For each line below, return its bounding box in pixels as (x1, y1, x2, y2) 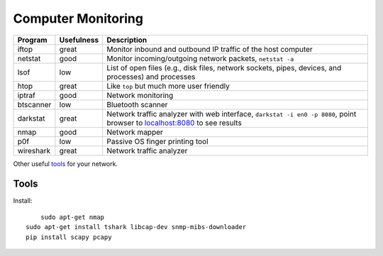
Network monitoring (106, 90, 174, 100)
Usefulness (59, 35, 99, 45)
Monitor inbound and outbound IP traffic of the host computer (106, 44, 313, 54)
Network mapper (106, 127, 163, 137)
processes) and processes (106, 72, 196, 82)
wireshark (17, 145, 51, 155)
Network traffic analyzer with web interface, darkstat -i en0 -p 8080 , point (106, 108, 357, 118)
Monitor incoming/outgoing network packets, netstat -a (106, 53, 294, 63)
